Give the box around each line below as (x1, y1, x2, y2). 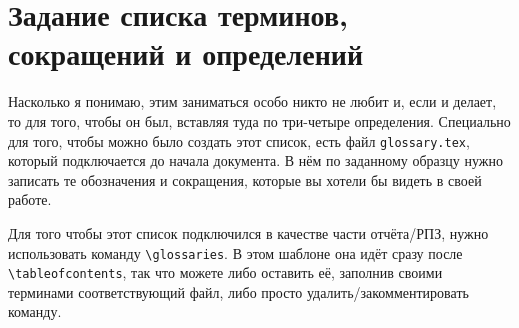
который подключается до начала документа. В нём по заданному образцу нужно (8, 150, 503, 171)
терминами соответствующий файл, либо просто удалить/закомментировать (8, 281, 469, 302)
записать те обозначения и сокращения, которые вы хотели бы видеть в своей (8, 169, 482, 190)
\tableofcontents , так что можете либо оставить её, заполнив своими (8, 262, 443, 283)
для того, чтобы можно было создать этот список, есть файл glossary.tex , (8, 130, 470, 151)
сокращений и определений (8, 33, 364, 74)
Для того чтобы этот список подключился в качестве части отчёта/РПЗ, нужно (8, 222, 489, 243)
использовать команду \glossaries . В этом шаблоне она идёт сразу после (8, 242, 463, 263)
